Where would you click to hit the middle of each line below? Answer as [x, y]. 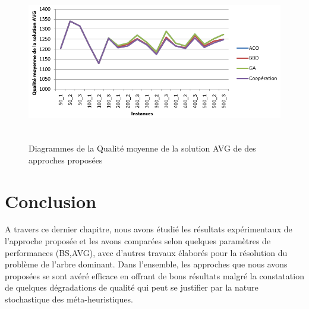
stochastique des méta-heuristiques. [69, 299]
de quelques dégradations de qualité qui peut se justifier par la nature [132, 287]
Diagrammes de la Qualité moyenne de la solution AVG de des [142, 148]
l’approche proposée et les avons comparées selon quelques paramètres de [138, 241]
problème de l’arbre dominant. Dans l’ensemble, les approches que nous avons [146, 264]
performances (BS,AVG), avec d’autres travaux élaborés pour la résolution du [146, 252]
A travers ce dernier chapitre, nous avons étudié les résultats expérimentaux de [149, 229]
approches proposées [66, 160]
